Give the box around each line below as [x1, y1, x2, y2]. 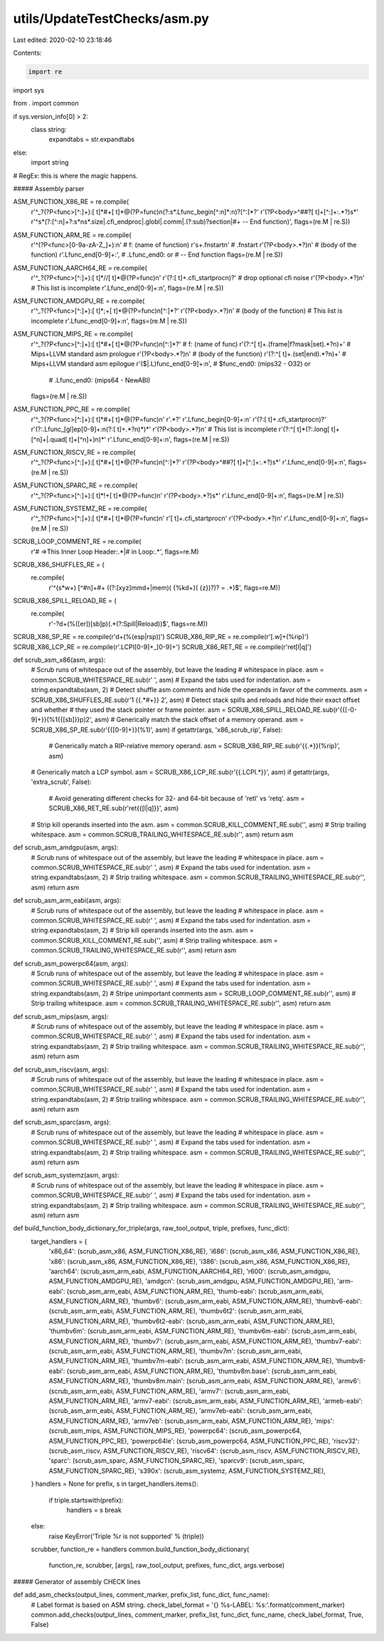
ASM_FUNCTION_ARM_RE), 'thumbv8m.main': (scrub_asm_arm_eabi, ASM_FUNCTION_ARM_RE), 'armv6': [48, 1377, 361, 1385]
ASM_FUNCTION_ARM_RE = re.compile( [13, 230, 132, 239]
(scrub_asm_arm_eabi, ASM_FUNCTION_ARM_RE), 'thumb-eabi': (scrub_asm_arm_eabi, [66, 1287, 324, 1295]
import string [31, 158, 69, 167]
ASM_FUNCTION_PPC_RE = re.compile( [13, 405, 130, 413]
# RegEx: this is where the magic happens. [13, 171, 138, 180]
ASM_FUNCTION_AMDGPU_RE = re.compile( [13, 296, 145, 305]
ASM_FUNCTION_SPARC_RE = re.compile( [13, 481, 138, 490]
